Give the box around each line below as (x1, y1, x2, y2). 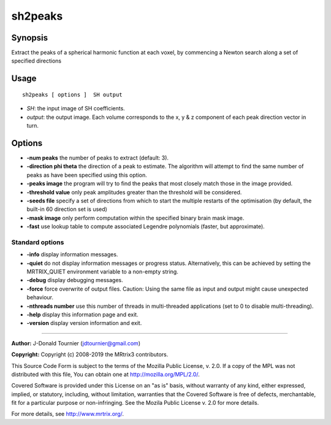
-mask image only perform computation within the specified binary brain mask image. (26, 214, 245, 221)
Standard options (11, 238, 64, 247)
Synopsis (11, 33, 48, 43)
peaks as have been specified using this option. (26, 171, 147, 178)
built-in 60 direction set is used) (26, 205, 107, 213)
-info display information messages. (26, 251, 118, 258)
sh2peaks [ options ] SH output (22, 91, 123, 98)
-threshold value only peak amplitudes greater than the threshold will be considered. (26, 188, 242, 196)
